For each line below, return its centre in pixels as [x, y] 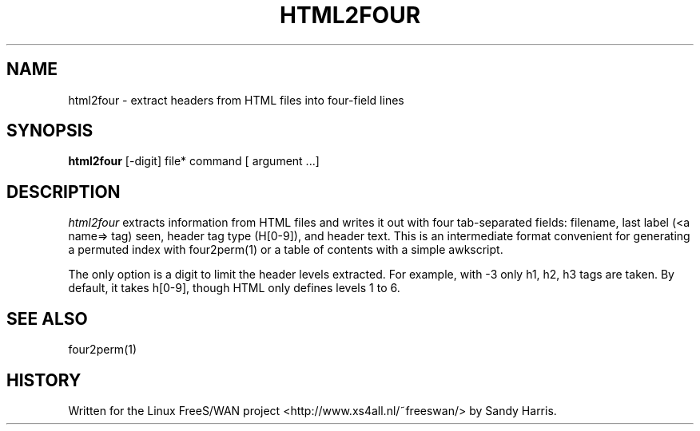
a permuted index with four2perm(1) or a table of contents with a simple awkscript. [286, 250]
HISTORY [44, 380]
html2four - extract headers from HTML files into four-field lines [236, 100]
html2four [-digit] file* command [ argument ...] [194, 161]
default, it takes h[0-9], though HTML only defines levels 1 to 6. [234, 288]
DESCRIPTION [64, 192]
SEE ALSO [47, 318]
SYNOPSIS [50, 131]
